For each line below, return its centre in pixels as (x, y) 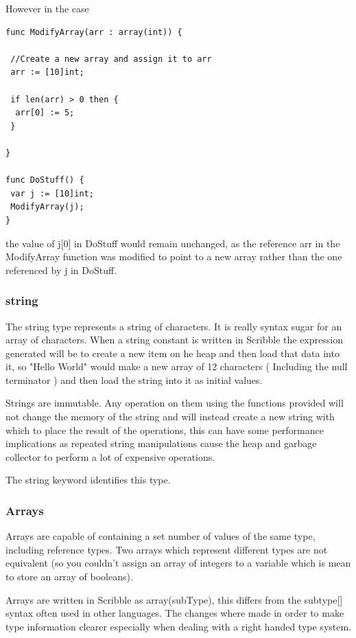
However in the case (47, 8)
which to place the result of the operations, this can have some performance (165, 430)
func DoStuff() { (45, 180)
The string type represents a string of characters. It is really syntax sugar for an (174, 326)
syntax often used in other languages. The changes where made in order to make (175, 613)
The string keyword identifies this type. (88, 480)
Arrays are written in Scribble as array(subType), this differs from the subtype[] (174, 599)
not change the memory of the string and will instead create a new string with (170, 417)
